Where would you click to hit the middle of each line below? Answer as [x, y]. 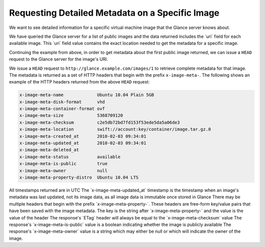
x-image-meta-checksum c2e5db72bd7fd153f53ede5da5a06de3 [100, 122]
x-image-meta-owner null [64, 170]
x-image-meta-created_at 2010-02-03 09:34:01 [83, 136]
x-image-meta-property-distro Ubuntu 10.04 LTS [79, 177]
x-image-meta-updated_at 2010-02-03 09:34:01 [83, 143]
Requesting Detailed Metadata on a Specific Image [114, 13]
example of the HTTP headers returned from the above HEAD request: [79, 82]
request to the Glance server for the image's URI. [59, 59]
